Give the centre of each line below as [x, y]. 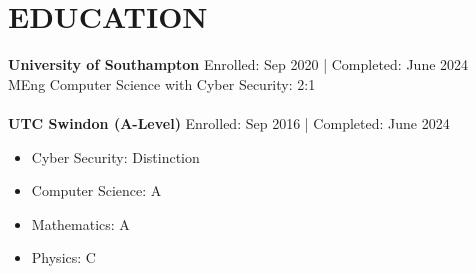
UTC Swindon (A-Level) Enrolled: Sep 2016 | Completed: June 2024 [229, 122]
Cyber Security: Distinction [115, 156]
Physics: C [63, 257]
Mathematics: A [80, 223]
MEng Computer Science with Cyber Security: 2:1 [162, 83]
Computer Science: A [96, 190]
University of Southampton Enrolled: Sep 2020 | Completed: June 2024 [238, 64]
